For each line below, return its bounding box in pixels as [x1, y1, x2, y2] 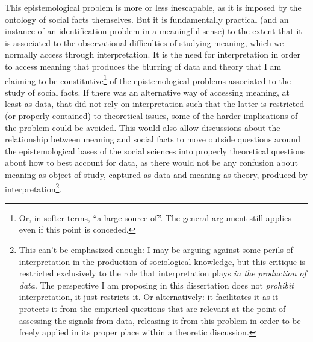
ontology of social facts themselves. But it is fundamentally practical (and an [5, 13, 289, 25]
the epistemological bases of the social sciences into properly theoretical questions [5, 144, 306, 157]
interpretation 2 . [5, 180, 62, 195]
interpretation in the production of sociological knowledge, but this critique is [19, 255, 306, 267]
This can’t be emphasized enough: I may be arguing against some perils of [19, 243, 293, 255]
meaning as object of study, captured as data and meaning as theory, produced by [5, 168, 308, 180]
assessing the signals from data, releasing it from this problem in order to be [19, 314, 301, 326]
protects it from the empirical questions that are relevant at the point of [19, 302, 286, 314]
